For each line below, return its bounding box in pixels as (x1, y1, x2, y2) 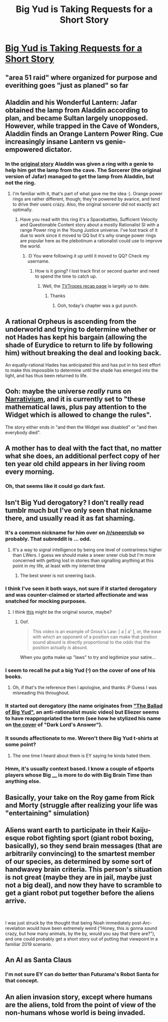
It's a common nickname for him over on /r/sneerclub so (5, 529, 144, 536)
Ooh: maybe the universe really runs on (5, 387, 131, 396)
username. (27, 258, 50, 265)
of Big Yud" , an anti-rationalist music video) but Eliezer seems (5, 709, 159, 716)
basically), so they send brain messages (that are (5, 841, 162, 850)
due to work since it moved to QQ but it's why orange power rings (20, 232, 156, 238)
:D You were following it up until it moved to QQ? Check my (27, 253, 149, 259)
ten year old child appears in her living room (5, 460, 145, 468)
